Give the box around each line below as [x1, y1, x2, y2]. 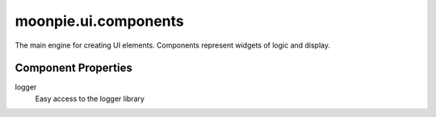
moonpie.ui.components [15, 12, 185, 30]
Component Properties [15, 61, 132, 75]
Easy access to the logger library [35, 94, 145, 103]
